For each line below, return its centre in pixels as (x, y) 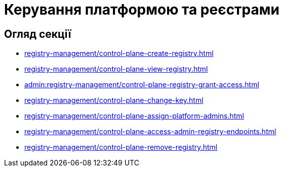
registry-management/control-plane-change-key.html (114, 100)
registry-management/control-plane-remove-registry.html (121, 147)
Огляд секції (38, 34)
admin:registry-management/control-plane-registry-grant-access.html (142, 85)
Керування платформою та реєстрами (142, 10)
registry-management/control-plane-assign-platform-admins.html (134, 116)
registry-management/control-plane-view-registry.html (116, 69)
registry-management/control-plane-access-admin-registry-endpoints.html (150, 132)
